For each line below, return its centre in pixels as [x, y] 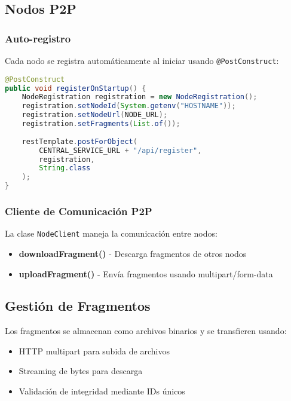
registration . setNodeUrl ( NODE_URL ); [95, 115]
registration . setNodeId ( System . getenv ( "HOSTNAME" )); [129, 106]
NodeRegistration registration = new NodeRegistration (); [140, 97]
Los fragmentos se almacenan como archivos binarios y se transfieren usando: [146, 331]
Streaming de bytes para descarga [81, 371]
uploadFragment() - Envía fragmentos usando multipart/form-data [146, 273]
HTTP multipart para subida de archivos [94, 351]
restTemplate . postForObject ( [79, 141]
